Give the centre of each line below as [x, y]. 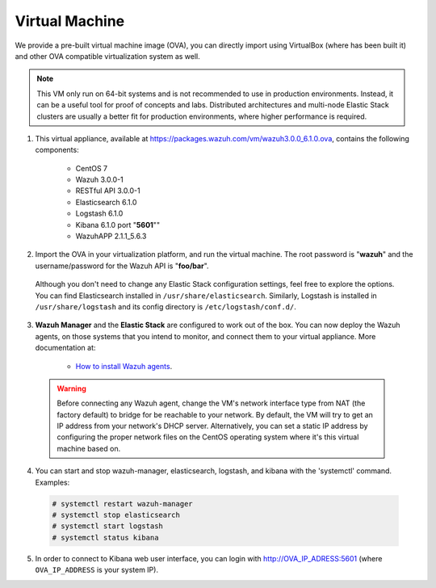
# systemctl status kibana [105, 538]
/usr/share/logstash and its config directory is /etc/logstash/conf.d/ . [166, 306]
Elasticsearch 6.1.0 [106, 202]
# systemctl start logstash [107, 526]
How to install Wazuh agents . [124, 366]
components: [57, 150]
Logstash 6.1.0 [99, 213]
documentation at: [65, 348]
